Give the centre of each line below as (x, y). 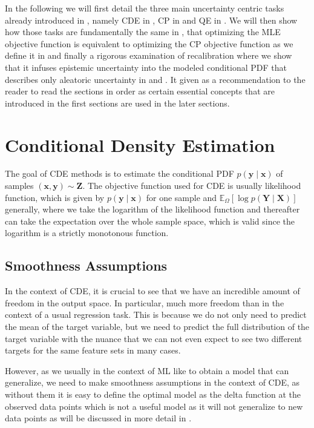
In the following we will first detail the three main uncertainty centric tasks (145, 8)
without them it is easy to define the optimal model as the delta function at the (153, 394)
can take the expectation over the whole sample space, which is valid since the (150, 221)
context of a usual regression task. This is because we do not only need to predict (156, 314)
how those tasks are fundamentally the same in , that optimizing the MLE (143, 32)
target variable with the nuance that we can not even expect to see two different (154, 338)
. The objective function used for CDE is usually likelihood (192, 186)
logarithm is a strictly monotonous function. (87, 233)
